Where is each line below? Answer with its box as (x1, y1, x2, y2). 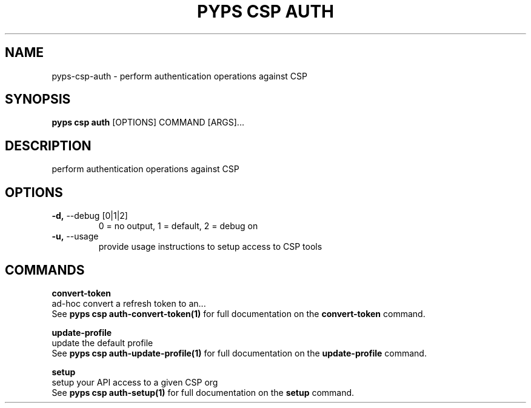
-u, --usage (52, 231, 99, 242)
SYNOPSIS (5, 92, 71, 107)
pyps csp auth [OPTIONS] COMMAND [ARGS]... (52, 117, 244, 128)
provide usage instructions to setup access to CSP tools (98, 241, 322, 252)
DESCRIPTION (5, 138, 92, 153)
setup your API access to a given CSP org (52, 376, 218, 387)
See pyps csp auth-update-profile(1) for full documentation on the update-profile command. (52, 347, 427, 358)
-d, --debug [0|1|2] (52, 210, 128, 221)
